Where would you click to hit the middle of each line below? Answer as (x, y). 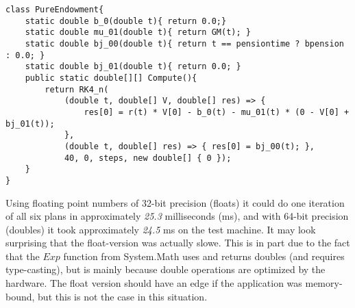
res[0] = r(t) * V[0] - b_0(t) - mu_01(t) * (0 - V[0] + (217, 112)
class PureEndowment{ (55, 10)
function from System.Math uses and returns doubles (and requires (204, 256)
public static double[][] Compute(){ (111, 78)
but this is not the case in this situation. (123, 296)
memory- (324, 283)
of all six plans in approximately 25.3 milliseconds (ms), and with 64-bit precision (177, 216)
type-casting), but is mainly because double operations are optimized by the (166, 269)
